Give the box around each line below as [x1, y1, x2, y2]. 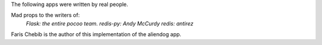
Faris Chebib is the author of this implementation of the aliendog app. [11, 31, 182, 38]
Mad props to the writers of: [11, 12, 80, 19]
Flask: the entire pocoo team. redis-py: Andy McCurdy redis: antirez [26, 20, 194, 27]
